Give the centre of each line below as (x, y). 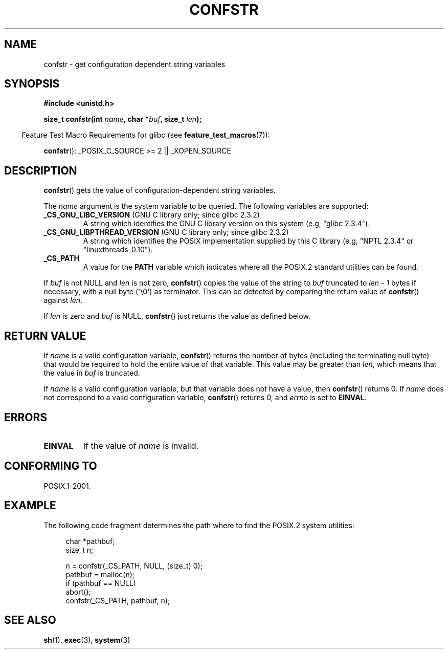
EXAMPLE (30, 506)
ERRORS (26, 417)
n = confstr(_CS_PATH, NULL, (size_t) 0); (134, 565)
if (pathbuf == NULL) (101, 583)
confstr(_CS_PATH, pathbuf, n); (118, 600)
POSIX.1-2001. (67, 486)
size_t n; (80, 550)
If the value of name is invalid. (141, 445)
